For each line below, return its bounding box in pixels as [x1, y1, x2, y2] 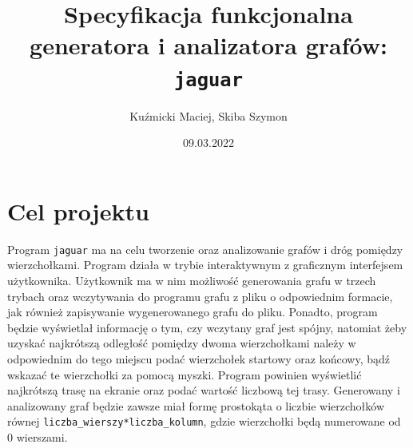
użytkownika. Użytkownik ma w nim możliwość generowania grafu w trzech [7, 272, 376, 288]
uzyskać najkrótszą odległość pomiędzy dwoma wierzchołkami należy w [7, 335, 356, 351]
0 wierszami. [7, 429, 68, 445]
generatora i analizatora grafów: [30, 29, 387, 61]
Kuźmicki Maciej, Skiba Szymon [129, 107, 288, 124]
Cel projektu [7, 194, 149, 227]
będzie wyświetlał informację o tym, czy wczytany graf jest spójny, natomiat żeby [7, 319, 407, 335]
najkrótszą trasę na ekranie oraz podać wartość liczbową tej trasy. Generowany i [7, 382, 400, 398]
